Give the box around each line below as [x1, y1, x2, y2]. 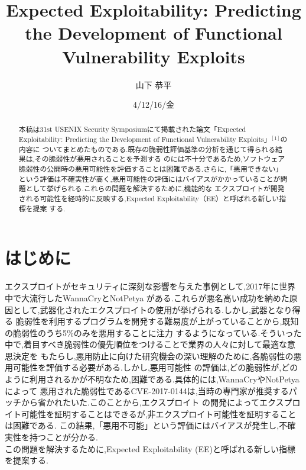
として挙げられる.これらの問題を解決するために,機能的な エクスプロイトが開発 [25, 184, 285, 194]
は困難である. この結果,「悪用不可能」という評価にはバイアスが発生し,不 [5, 419, 288, 432]
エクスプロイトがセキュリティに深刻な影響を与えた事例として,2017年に [5, 280, 279, 292]
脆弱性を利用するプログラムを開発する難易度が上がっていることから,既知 [15, 315, 299, 327]
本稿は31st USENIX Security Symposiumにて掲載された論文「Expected [18, 124, 246, 134]
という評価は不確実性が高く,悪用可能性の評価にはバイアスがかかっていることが [18, 173, 281, 184]
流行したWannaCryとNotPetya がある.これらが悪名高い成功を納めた [29, 291, 289, 304]
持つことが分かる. [29, 431, 98, 443]
